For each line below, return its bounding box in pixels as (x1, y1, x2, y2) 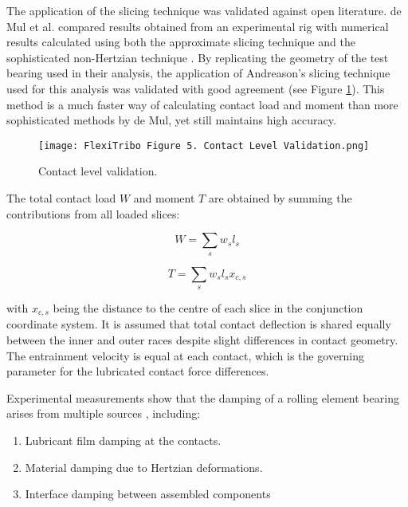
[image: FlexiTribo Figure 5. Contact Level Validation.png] (38, 140, 370, 151)
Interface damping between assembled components (25, 485, 271, 502)
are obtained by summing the (208, 190, 352, 206)
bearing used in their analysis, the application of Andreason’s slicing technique (6, 65, 390, 81)
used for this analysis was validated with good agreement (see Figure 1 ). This (6, 80, 385, 96)
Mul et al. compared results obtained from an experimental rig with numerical (6, 18, 389, 34)
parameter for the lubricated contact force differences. (6, 363, 269, 379)
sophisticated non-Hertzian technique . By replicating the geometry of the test (6, 49, 389, 65)
